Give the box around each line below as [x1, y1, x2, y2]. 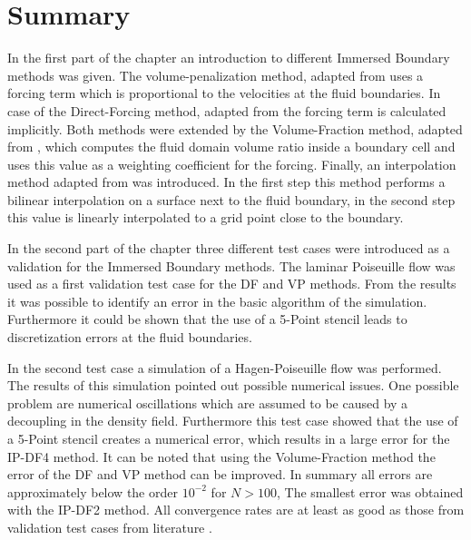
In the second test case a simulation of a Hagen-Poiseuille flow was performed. [7, 358, 442, 377]
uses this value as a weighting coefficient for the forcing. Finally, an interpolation [7, 154, 456, 173]
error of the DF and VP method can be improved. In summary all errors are [7, 465, 433, 484]
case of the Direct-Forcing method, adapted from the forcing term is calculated [7, 101, 446, 120]
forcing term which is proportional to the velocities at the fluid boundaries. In [7, 83, 441, 103]
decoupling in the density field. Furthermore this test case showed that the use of [7, 411, 458, 430]
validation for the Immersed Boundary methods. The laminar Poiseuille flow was [7, 256, 456, 275]
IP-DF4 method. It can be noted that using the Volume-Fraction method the [7, 447, 436, 466]
